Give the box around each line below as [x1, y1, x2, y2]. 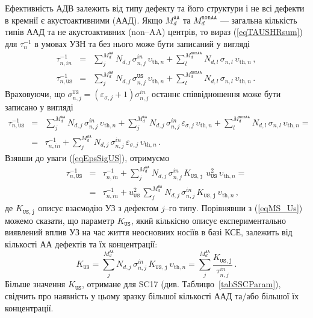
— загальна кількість [220, 13, 297, 26]
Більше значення [5, 278, 66, 290]
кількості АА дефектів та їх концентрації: [5, 237, 158, 250]
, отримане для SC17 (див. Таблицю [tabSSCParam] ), [81, 278, 281, 290]
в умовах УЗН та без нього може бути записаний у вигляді [34, 37, 250, 49]
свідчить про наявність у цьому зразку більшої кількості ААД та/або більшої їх [5, 289, 299, 302]
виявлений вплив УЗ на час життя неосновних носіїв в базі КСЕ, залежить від [5, 226, 293, 238]
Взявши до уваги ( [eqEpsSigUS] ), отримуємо [5, 151, 170, 164]
